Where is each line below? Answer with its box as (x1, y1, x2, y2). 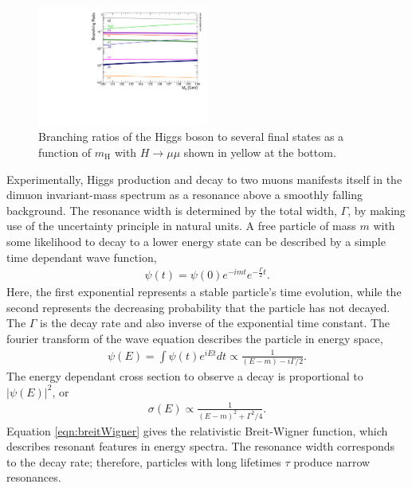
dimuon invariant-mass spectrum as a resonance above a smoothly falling (6, 186, 363, 203)
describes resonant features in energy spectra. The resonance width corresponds (6, 438, 395, 455)
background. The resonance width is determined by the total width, (6, 201, 337, 218)
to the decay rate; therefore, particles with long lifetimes (6, 453, 281, 470)
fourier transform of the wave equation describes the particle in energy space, (6, 330, 383, 346)
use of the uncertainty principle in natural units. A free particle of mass (6, 217, 356, 234)
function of (38, 144, 92, 161)
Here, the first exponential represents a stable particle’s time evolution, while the (6, 283, 402, 300)
